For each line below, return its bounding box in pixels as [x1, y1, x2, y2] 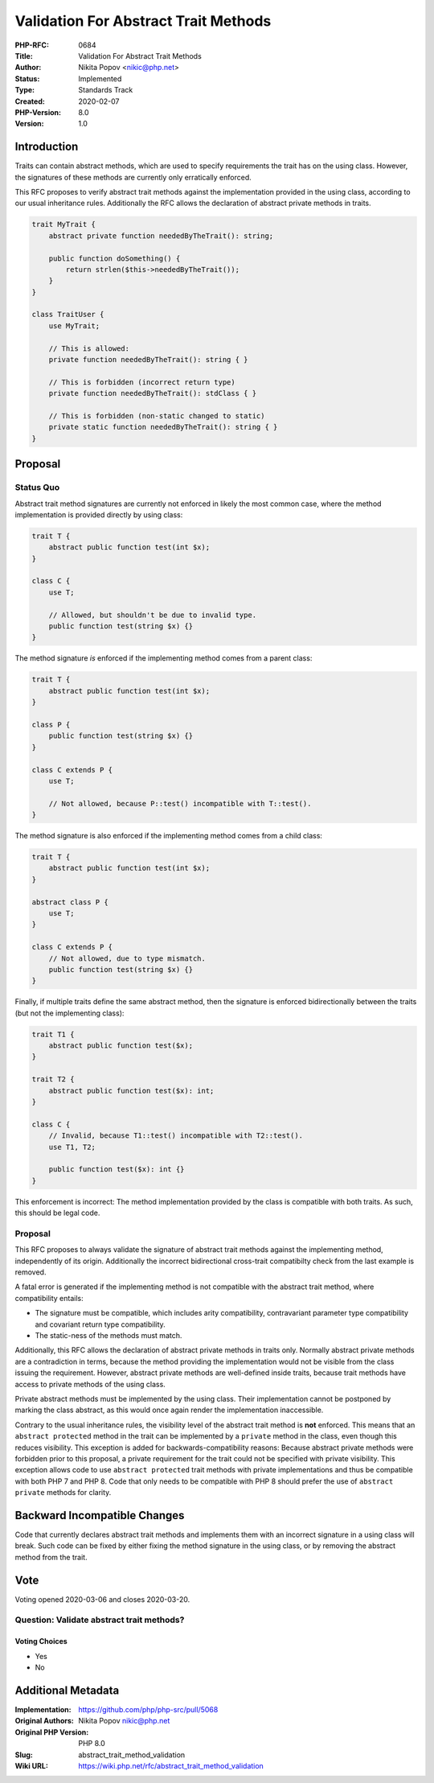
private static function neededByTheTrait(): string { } [48, 422, 278, 432]
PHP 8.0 [78, 1739, 106, 1748]
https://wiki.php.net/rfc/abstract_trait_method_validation [78, 1760, 264, 1770]
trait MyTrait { [31, 220, 96, 229]
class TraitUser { [31, 310, 104, 319]
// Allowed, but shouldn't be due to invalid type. [48, 610, 257, 620]
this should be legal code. [14, 1208, 100, 1218]
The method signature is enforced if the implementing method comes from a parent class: [14, 653, 313, 663]
